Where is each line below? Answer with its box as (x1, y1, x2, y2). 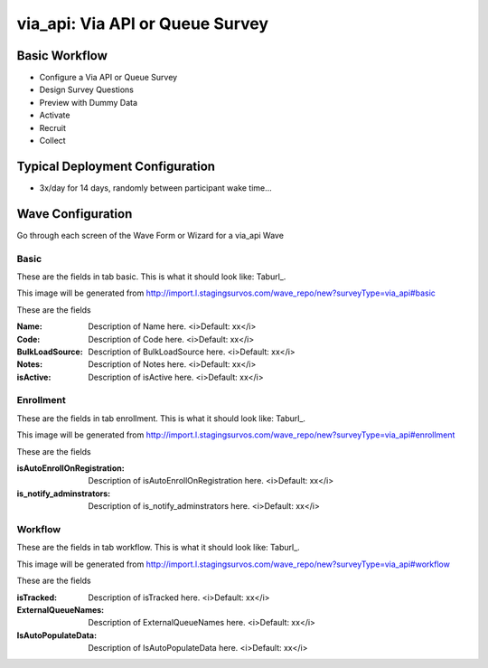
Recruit (39, 122, 67, 133)
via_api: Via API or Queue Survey (16, 14, 269, 33)
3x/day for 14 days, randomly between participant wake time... (39, 182, 273, 193)
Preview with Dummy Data (39, 97, 138, 108)
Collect (39, 136, 67, 146)
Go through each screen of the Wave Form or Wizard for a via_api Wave (16, 230, 285, 240)
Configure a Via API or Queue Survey (39, 72, 178, 83)
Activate (39, 109, 70, 121)
